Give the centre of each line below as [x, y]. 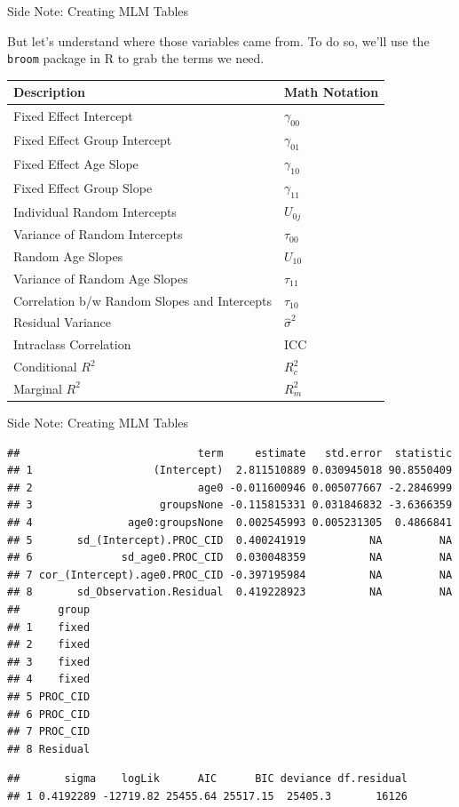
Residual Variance [62, 322]
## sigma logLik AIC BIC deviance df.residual [208, 779]
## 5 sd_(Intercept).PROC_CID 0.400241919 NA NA [230, 540]
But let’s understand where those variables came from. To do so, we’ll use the [218, 40]
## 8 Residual [49, 749]
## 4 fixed [49, 679]
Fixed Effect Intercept [73, 116]
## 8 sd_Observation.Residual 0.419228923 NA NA [230, 592]
